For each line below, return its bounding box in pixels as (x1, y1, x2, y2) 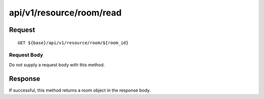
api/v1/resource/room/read (9, 7, 122, 18)
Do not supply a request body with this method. (9, 62, 105, 67)
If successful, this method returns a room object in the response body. (9, 87, 151, 93)
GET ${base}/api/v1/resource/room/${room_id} (18, 40, 129, 46)
